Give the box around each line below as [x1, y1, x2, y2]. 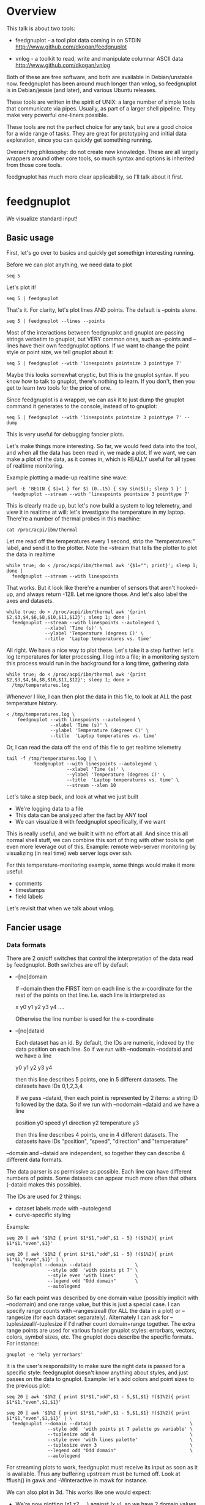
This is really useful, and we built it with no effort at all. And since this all [6, 830, 188, 837]
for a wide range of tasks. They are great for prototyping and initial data [6, 130, 187, 137]
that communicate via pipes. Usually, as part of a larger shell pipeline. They [6, 104, 196, 112]
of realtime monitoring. [6, 462, 64, 469]
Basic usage [6, 233, 54, 243]
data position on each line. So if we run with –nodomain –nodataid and [15, 1045, 193, 1053]
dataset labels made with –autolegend [15, 1205, 111, 1212]
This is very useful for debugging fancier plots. [6, 430, 124, 438]
